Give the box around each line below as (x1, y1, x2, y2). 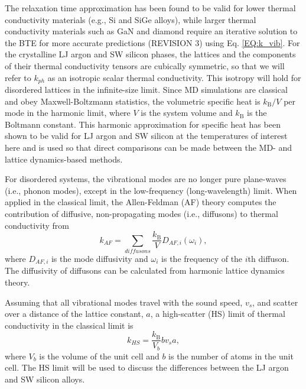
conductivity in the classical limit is (5, 319, 134, 331)
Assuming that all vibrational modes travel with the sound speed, (5, 296, 243, 308)
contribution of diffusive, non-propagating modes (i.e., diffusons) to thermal (5, 207, 278, 219)
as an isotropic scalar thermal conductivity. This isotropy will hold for (47, 71, 301, 83)
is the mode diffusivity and (51, 252, 148, 264)
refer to (5, 71, 31, 83)
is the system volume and (141, 106, 233, 119)
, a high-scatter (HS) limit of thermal (150, 307, 285, 320)
